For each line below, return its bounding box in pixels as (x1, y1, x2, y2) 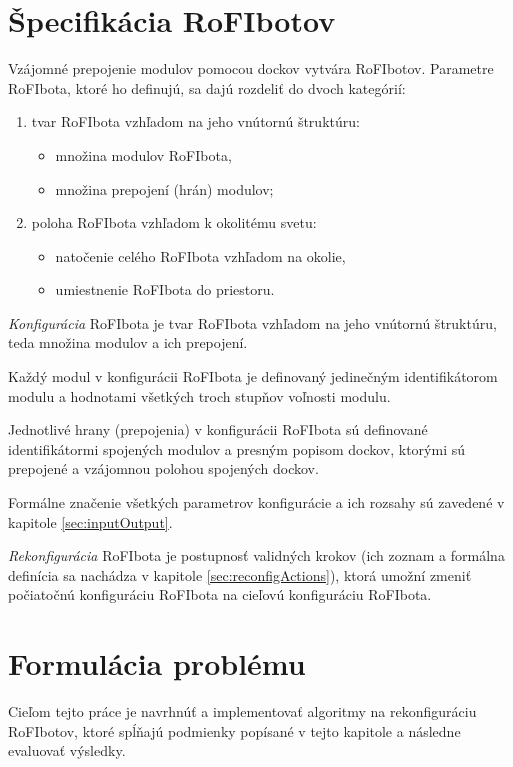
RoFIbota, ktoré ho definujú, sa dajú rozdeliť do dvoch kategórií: (8, 77, 406, 98)
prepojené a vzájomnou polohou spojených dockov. (8, 458, 319, 479)
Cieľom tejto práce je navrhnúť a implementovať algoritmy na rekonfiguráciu (8, 701, 477, 722)
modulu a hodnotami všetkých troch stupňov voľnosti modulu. (8, 385, 391, 406)
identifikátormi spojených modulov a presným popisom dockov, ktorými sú (8, 438, 466, 459)
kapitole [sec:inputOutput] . (8, 511, 173, 532)
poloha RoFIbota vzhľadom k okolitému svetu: (31, 212, 317, 233)
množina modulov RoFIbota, (55, 144, 232, 165)
